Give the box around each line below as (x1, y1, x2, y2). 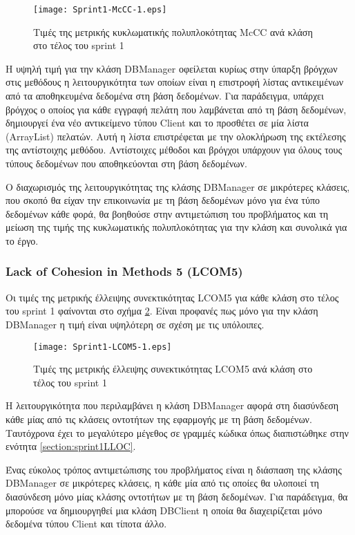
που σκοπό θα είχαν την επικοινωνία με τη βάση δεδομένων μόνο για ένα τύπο (6, 193, 320, 207)
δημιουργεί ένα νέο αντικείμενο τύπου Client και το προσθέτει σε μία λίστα (6, 115, 309, 130)
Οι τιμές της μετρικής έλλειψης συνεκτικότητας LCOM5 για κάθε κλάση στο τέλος (6, 290, 339, 304)
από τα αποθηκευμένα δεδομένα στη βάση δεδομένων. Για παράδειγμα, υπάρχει (6, 88, 324, 103)
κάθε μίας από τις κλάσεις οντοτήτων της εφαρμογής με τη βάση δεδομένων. (6, 412, 312, 426)
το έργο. (6, 233, 39, 247)
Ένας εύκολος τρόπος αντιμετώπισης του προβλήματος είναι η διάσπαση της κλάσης (6, 462, 342, 476)
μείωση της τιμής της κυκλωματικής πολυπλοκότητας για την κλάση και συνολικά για (6, 220, 347, 234)
